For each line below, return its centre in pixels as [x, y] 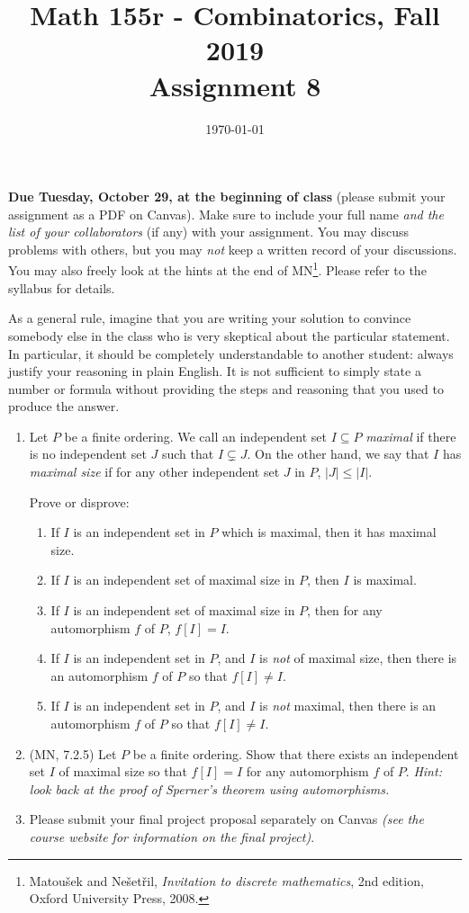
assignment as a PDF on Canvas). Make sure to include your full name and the [226, 214]
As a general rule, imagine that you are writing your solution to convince [210, 318]
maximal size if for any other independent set [154, 472]
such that [188, 454]
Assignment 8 [235, 85]
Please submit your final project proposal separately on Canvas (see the [226, 819]
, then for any [345, 610]
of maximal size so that [123, 771]
